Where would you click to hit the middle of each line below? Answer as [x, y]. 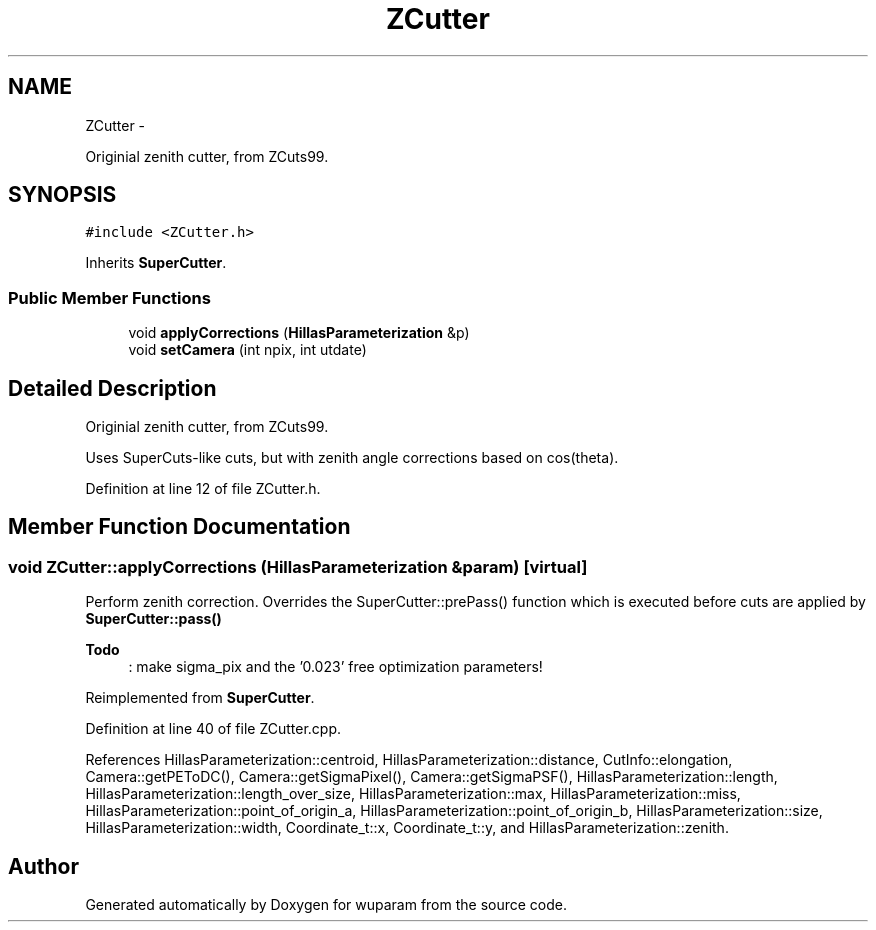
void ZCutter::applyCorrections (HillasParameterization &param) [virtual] [298, 566]
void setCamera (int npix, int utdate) [247, 350]
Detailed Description [112, 388]
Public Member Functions [109, 297]
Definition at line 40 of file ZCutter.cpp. [213, 729]
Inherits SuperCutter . [156, 263]
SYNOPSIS [62, 195]
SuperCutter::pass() [153, 619]
